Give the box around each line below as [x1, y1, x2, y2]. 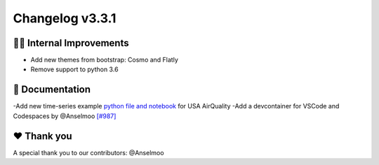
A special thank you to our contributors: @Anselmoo [13, 148, 164, 157]
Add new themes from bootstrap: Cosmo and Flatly [30, 56, 179, 64]
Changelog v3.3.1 [13, 10, 117, 26]
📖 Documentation [13, 84, 91, 96]
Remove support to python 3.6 [30, 65, 119, 73]
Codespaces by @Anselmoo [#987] [13, 112, 117, 120]
